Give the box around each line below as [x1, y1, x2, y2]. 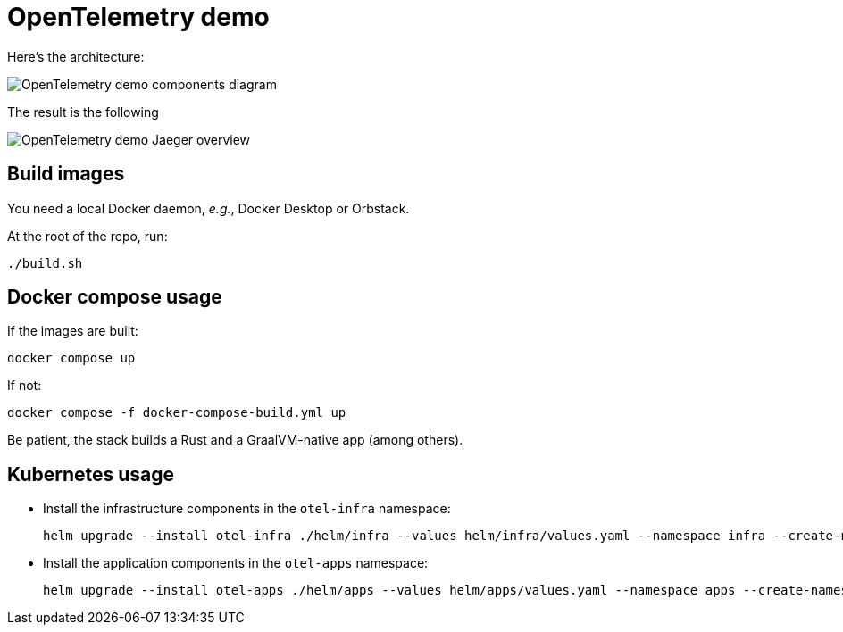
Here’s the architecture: [7, 48, 145, 64]
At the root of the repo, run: [7, 228, 168, 244]
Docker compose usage [7, 286, 222, 309]
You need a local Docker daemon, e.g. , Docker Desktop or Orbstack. [7, 200, 410, 216]
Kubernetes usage [7, 462, 175, 486]
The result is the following [7, 104, 159, 120]
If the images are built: [7, 323, 138, 339]
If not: [7, 378, 42, 394]
